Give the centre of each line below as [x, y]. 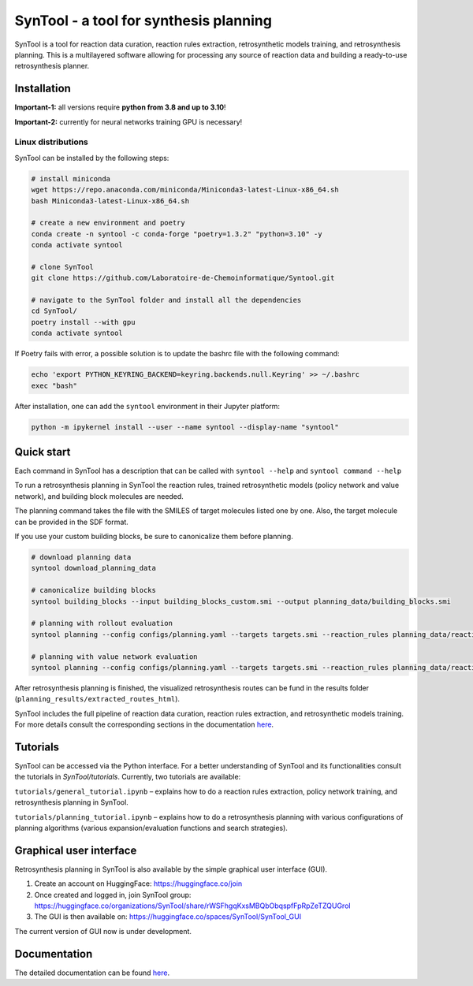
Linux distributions [51, 142]
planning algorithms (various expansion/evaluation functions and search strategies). [151, 828]
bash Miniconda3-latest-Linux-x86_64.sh [110, 201]
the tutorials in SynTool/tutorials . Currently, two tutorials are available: [128, 777]
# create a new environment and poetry [108, 223]
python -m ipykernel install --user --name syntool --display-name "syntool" [185, 427]
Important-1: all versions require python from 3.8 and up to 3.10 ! [120, 107]
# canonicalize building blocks [94, 590]
